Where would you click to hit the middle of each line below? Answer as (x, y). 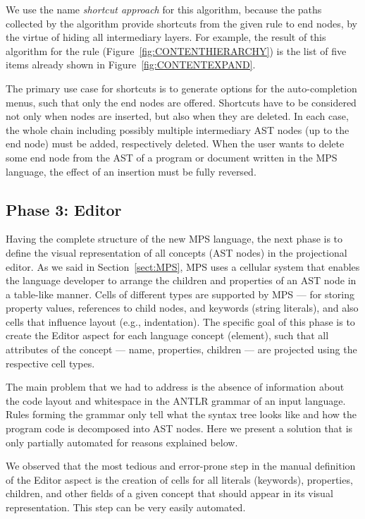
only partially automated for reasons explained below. (122, 442)
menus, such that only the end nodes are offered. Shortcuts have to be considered (181, 102)
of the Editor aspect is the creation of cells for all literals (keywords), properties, (179, 479)
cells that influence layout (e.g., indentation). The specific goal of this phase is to (180, 321)
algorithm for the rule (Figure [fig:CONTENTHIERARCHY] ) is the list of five (176, 50)
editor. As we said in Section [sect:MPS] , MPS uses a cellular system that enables (183, 266)
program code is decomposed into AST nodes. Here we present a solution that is (179, 428)
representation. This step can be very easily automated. (126, 507)
